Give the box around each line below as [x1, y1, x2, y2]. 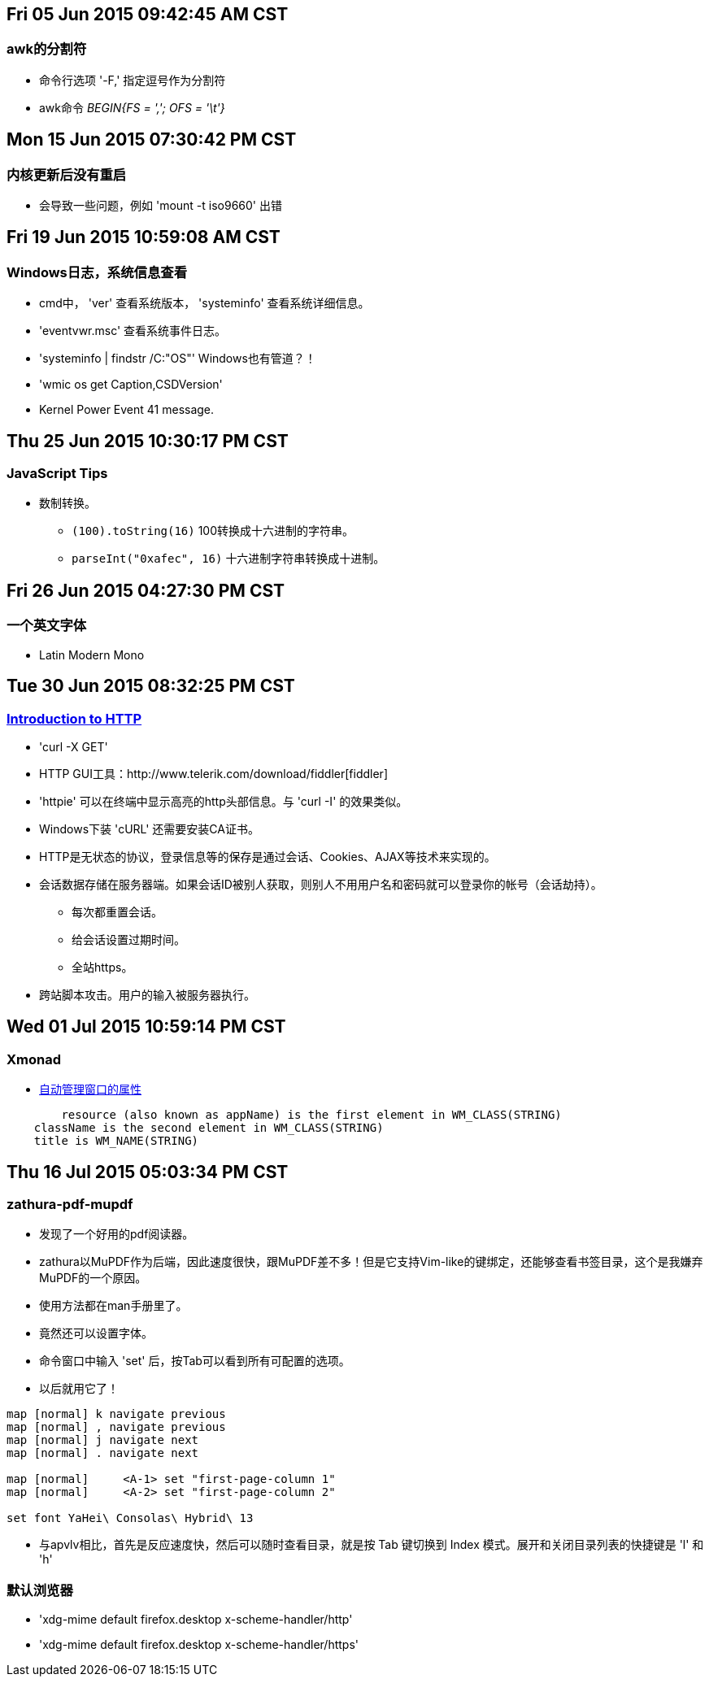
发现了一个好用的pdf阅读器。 [39, 1227, 194, 1242]
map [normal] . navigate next [7, 1446, 199, 1460]
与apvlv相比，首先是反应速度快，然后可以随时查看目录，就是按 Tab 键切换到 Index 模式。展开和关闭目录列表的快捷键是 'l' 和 [39, 1537, 704, 1552]
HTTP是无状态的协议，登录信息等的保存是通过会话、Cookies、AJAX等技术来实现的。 [39, 849, 496, 863]
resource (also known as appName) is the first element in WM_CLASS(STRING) [61, 1108, 562, 1122]
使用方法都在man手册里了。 [39, 1298, 188, 1313]
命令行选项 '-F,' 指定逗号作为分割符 [39, 72, 226, 87]
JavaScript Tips [7, 465, 108, 482]
